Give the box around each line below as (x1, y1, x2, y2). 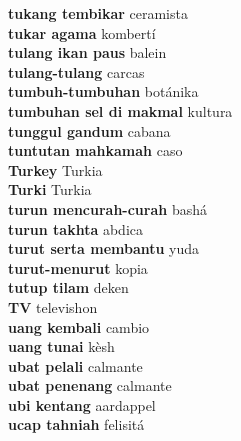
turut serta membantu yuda (8, 238, 200, 259)
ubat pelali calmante (8, 355, 143, 376)
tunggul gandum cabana (8, 120, 171, 141)
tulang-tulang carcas (8, 61, 145, 82)
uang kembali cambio (8, 316, 150, 337)
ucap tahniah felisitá (8, 414, 145, 435)
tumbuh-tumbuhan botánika (8, 81, 199, 102)
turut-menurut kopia (8, 257, 148, 278)
